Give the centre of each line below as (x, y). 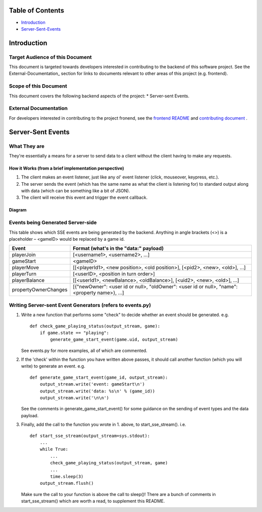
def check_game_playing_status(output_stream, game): (95, 326)
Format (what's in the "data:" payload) (118, 248)
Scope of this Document (38, 86)
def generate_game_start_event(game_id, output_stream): (99, 377)
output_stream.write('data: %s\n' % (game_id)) (97, 391)
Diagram (18, 210)
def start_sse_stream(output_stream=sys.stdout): (90, 436)
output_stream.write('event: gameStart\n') (92, 384)
